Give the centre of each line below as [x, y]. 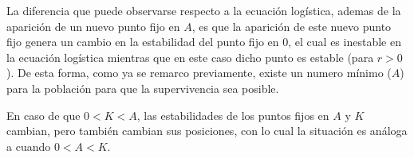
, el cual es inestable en [345, 42]
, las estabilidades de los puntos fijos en [233, 115]
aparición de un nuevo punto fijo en [93, 26]
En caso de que [43, 115]
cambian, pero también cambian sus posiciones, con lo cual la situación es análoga [207, 131]
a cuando [29, 146]
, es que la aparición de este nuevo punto [292, 26]
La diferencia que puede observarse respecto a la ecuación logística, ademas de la [204, 10]
